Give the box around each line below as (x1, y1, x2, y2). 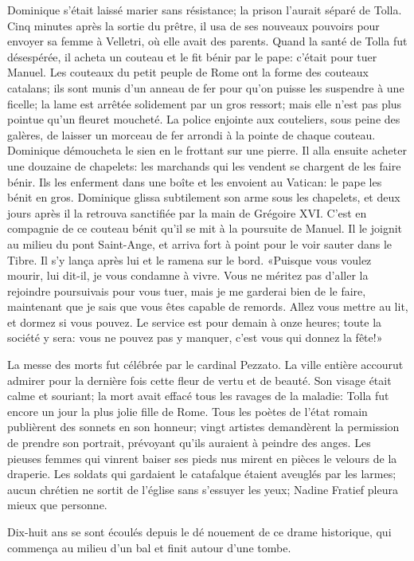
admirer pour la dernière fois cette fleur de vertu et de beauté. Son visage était (7, 371, 392, 388)
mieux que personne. (7, 496, 107, 513)
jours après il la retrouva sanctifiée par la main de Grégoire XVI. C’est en (7, 204, 367, 221)
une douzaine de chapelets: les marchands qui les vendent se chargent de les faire (7, 157, 401, 174)
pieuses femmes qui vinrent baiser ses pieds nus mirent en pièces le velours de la (7, 449, 397, 466)
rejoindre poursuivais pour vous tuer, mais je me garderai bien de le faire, (7, 282, 366, 299)
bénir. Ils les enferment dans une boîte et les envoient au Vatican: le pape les (7, 173, 382, 190)
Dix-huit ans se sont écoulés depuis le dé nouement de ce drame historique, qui (7, 524, 392, 539)
